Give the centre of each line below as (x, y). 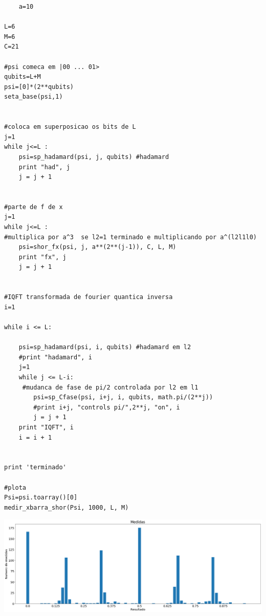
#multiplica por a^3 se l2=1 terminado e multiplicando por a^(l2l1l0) (130, 237)
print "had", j (44, 167)
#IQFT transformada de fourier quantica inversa (88, 297)
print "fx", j (42, 257)
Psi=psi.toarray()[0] (41, 498)
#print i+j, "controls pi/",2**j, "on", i (107, 407)
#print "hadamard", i (55, 357)
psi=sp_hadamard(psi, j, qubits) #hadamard (94, 157)
